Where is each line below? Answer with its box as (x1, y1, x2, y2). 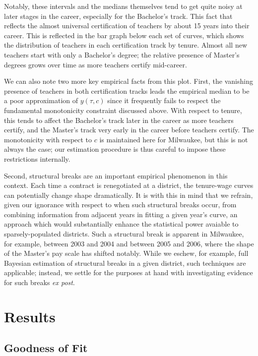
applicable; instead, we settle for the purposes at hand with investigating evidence (4, 267, 253, 278)
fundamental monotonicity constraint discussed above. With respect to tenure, (4, 105, 242, 115)
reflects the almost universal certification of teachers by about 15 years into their (4, 20, 250, 31)
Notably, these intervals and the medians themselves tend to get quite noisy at (4, 1, 243, 11)
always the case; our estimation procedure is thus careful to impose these (4, 144, 226, 154)
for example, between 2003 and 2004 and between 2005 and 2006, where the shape (4, 238, 254, 248)
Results (4, 306, 56, 326)
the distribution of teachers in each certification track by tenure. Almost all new (4, 40, 248, 50)
